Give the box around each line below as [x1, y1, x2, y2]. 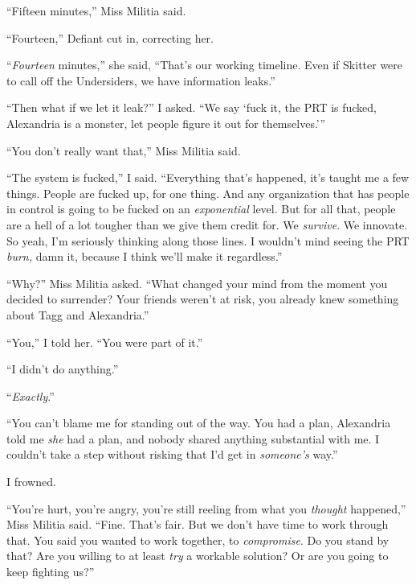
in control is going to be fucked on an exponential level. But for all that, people [6, 200, 396, 217]
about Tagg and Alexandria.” [6, 306, 149, 323]
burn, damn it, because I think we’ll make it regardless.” [6, 248, 283, 265]
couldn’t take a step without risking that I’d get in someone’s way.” [6, 446, 338, 463]
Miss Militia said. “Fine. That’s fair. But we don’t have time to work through [6, 516, 389, 533]
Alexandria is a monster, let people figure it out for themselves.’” [6, 114, 326, 131]
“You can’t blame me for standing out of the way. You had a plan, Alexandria [6, 414, 391, 431]
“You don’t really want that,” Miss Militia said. [6, 142, 241, 159]
